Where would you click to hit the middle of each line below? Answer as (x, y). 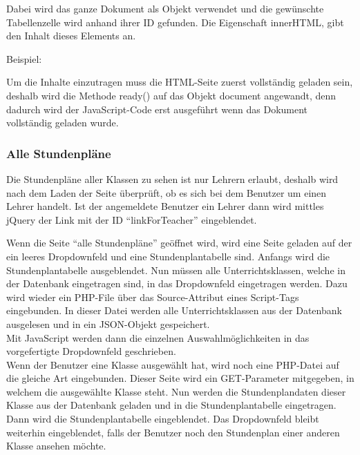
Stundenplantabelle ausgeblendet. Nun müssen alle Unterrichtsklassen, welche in (176, 270)
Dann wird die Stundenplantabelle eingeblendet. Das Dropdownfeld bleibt (163, 419)
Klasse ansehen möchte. (56, 446)
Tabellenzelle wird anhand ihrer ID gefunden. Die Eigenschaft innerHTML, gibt (175, 22)
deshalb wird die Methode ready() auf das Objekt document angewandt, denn (171, 95)
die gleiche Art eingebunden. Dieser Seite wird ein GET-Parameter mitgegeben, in (180, 378)
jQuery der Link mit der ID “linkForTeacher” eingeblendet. (132, 219)
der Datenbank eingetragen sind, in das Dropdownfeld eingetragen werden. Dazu (177, 283)
